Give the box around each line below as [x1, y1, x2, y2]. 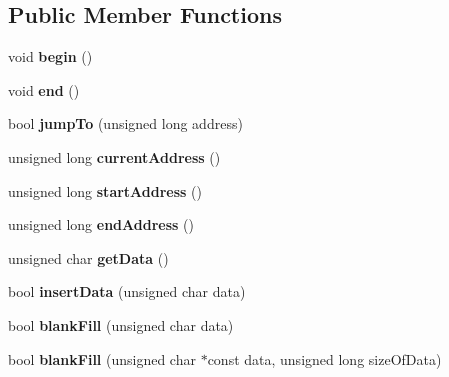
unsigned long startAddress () [8, 180, 202, 201]
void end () [8, 79, 80, 100]
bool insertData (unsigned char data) [8, 281, 246, 302]
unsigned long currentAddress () [8, 146, 221, 167]
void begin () [8, 46, 93, 67]
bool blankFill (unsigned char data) [8, 314, 234, 335]
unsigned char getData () [8, 247, 169, 268]
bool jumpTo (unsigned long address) [8, 113, 243, 134]
